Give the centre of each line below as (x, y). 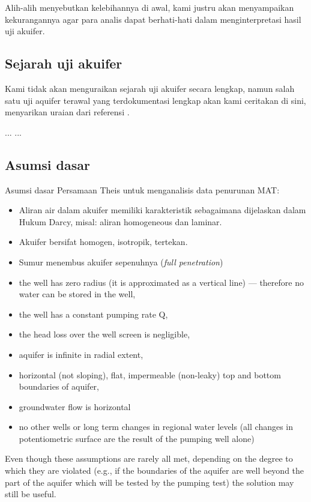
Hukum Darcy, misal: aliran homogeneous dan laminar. (120, 221)
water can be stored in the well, (77, 294)
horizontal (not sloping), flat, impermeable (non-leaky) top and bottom (150, 374)
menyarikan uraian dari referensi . (67, 112)
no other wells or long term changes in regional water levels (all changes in (156, 427)
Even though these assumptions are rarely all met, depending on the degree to (149, 458)
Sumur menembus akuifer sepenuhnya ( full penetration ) (121, 262)
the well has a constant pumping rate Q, (93, 314)
